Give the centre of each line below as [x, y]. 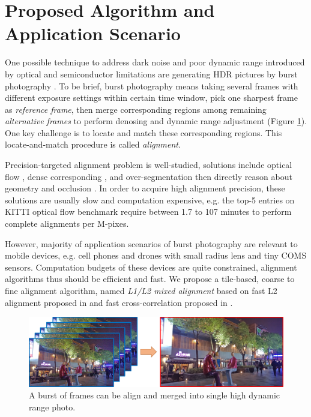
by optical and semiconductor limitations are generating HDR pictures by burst [151, 73]
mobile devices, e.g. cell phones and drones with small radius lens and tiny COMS [156, 255]
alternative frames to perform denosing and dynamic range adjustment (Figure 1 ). [156, 121]
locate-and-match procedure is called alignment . [93, 144]
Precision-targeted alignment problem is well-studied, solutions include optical [149, 165]
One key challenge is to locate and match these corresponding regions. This [143, 132]
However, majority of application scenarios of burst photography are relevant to [151, 243]
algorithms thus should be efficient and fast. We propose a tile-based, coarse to [150, 279]
